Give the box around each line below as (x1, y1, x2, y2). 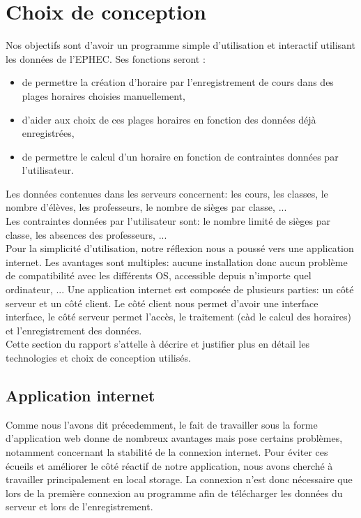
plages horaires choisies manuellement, (22, 88, 185, 103)
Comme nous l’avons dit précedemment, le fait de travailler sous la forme (6, 417, 318, 431)
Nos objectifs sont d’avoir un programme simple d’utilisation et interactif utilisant (6, 38, 355, 52)
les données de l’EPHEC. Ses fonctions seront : (6, 51, 206, 66)
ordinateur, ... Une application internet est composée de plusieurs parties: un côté (6, 282, 354, 297)
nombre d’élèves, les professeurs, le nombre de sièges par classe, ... (6, 200, 287, 214)
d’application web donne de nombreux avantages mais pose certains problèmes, (6, 431, 343, 445)
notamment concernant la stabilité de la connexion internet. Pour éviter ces (6, 444, 328, 459)
